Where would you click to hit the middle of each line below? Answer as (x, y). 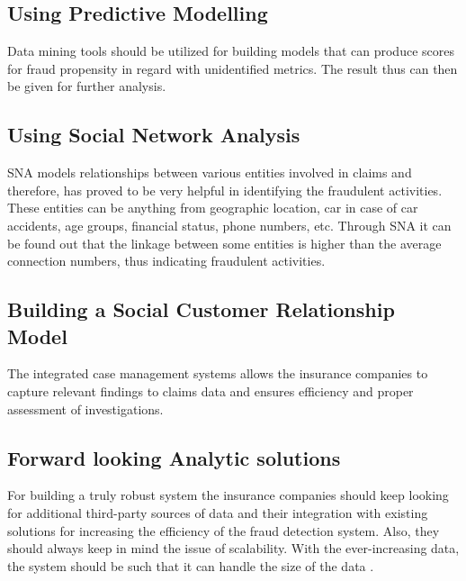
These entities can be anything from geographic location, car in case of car (213, 208)
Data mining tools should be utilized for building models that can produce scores (231, 51)
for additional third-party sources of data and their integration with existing (218, 512)
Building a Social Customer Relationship (201, 309)
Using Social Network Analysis (154, 135)
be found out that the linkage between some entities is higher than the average (224, 243)
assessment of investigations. (85, 409)
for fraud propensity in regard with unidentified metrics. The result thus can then (233, 68)
